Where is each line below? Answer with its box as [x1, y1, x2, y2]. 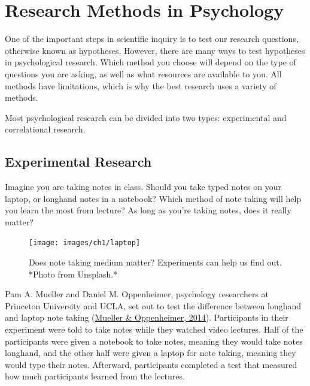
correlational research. [5, 123, 86, 135]
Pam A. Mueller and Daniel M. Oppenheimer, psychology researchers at [5, 288, 269, 300]
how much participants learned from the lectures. [5, 370, 185, 382]
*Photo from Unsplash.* [29, 267, 118, 280]
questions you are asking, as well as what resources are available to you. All [5, 67, 282, 80]
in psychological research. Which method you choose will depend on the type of [5, 56, 296, 68]
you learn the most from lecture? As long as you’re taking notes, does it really [5, 204, 291, 216]
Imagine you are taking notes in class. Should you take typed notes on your [5, 180, 281, 193]
